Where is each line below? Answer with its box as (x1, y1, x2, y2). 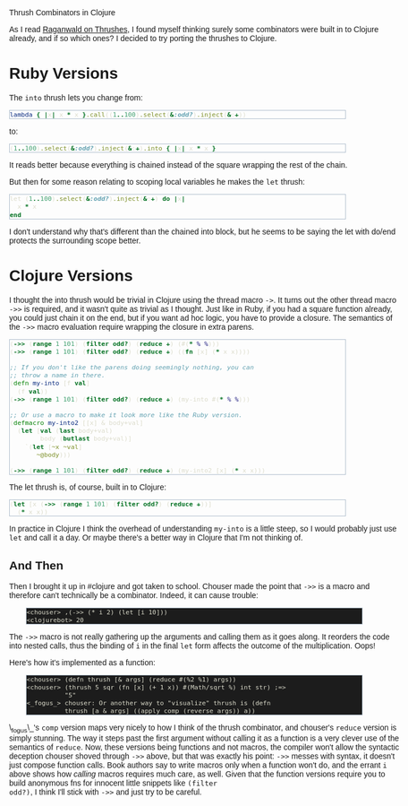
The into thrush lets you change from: (9, 92, 143, 102)
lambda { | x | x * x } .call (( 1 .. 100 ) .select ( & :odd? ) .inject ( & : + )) (9, 109, 247, 119)
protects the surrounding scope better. (9, 235, 141, 246)
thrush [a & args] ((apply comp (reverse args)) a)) (64, 706, 256, 715)
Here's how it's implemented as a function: (9, 658, 156, 668)
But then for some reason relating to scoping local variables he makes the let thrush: (9, 177, 305, 187)
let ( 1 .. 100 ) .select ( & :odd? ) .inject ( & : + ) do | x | (9, 195, 186, 204)
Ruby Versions (9, 65, 119, 83)
